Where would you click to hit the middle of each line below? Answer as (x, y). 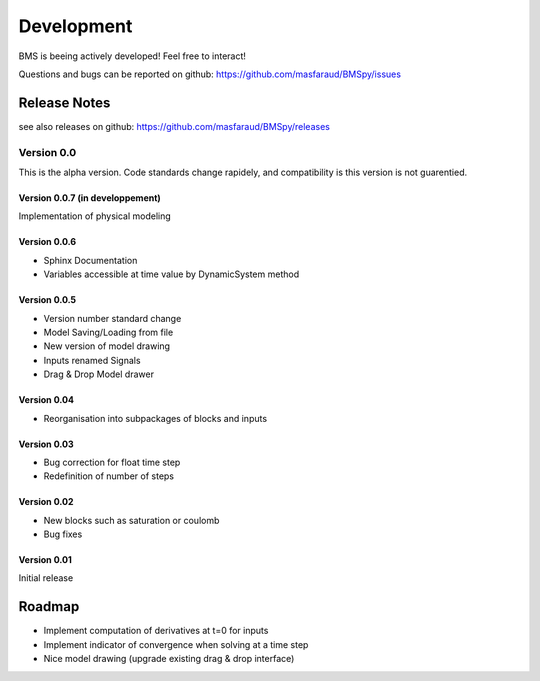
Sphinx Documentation (90, 260)
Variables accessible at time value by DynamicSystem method (171, 274)
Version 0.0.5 (47, 300)
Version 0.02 (46, 502)
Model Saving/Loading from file (108, 332)
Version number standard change (112, 318)
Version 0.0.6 (47, 242)
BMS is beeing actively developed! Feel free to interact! (132, 56)
